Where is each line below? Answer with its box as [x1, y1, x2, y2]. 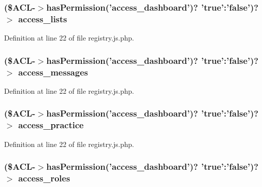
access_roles [18, 172, 70, 184]
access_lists [18, 12, 68, 25]
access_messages [18, 65, 88, 78]
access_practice [18, 119, 84, 131]
